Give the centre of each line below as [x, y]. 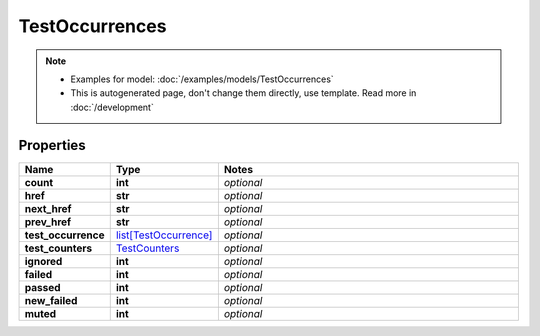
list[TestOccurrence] [164, 235]
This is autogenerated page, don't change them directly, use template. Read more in [243, 93]
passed [42, 287]
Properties [52, 145]
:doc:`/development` [112, 107]
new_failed [51, 300]
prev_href [48, 222]
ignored [43, 261]
